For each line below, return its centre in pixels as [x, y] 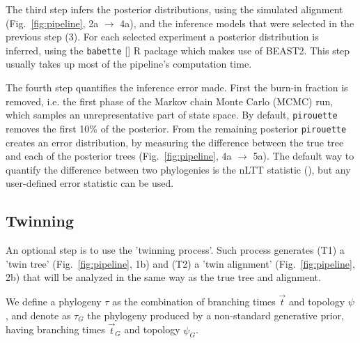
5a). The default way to [304, 156]
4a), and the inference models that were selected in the [237, 23]
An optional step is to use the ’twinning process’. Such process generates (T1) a [175, 250]
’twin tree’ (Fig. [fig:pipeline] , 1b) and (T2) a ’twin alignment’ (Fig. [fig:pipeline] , [180, 263]
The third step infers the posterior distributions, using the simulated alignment [174, 9]
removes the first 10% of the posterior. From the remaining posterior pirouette [176, 128]
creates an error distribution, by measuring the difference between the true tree [175, 142]
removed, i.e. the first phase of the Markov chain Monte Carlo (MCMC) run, [170, 101]
